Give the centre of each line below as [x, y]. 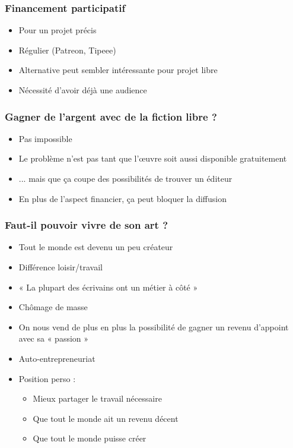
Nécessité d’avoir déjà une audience [83, 90]
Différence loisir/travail [60, 267]
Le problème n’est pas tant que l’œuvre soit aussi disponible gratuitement [153, 158]
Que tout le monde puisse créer [90, 438]
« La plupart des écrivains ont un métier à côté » [108, 287]
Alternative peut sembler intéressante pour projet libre [118, 70]
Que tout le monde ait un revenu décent [106, 418]
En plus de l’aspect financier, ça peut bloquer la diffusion [122, 198]
